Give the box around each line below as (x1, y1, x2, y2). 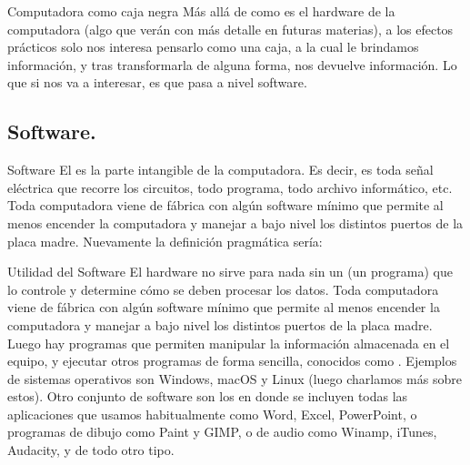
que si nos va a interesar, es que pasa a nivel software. (7, 73, 307, 92)
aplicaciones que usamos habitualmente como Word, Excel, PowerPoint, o (7, 404, 417, 423)
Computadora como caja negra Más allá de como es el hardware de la (7, 2, 395, 20)
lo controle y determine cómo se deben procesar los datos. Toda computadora (7, 279, 439, 298)
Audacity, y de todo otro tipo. (7, 440, 175, 460)
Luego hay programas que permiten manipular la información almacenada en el (7, 333, 450, 352)
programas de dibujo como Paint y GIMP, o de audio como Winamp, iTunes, (7, 422, 437, 441)
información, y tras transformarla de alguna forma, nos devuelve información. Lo (7, 55, 457, 74)
